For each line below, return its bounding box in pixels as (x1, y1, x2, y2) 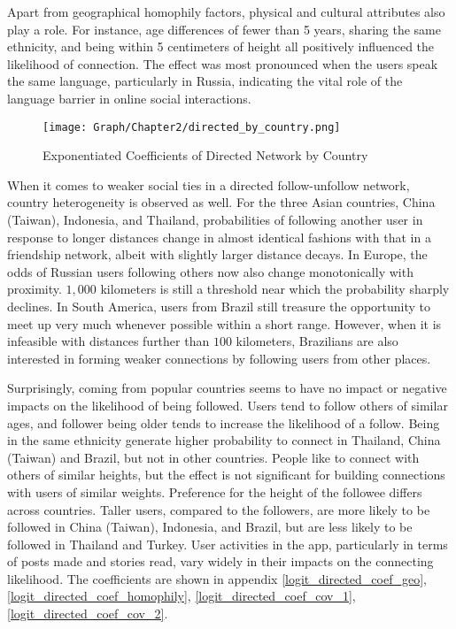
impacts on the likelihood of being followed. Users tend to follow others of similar (7, 395, 448, 414)
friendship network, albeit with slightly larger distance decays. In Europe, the (7, 245, 428, 264)
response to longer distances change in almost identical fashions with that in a (7, 227, 431, 246)
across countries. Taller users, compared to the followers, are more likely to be (7, 500, 430, 518)
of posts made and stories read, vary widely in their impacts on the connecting (7, 552, 434, 571)
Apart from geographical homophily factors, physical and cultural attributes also (7, 3, 445, 20)
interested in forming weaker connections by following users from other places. (7, 349, 431, 367)
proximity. (7, 280, 62, 298)
